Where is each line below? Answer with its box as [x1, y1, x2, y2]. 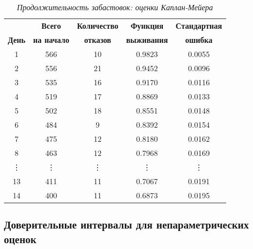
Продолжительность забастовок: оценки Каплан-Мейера [17, 1, 213, 13]
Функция [130, 20, 164, 31]
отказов [84, 34, 111, 45]
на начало [33, 34, 70, 45]
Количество [77, 20, 118, 31]
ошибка [185, 34, 213, 45]
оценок [4, 231, 37, 246]
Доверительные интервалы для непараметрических [4, 217, 249, 232]
